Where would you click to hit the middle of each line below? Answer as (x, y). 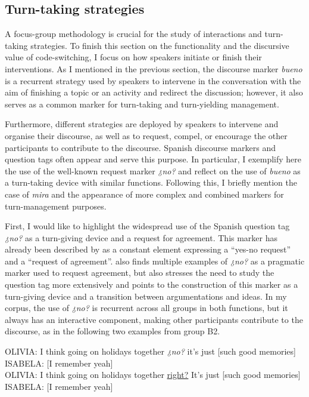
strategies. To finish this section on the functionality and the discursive (160, 45)
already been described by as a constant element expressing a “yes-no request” (148, 249)
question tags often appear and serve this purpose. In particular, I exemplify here (153, 159)
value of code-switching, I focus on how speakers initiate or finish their (133, 57)
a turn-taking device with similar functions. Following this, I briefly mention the (151, 182)
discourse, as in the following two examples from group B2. (113, 331)
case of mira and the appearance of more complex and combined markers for (144, 194)
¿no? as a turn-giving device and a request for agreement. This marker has (141, 237)
